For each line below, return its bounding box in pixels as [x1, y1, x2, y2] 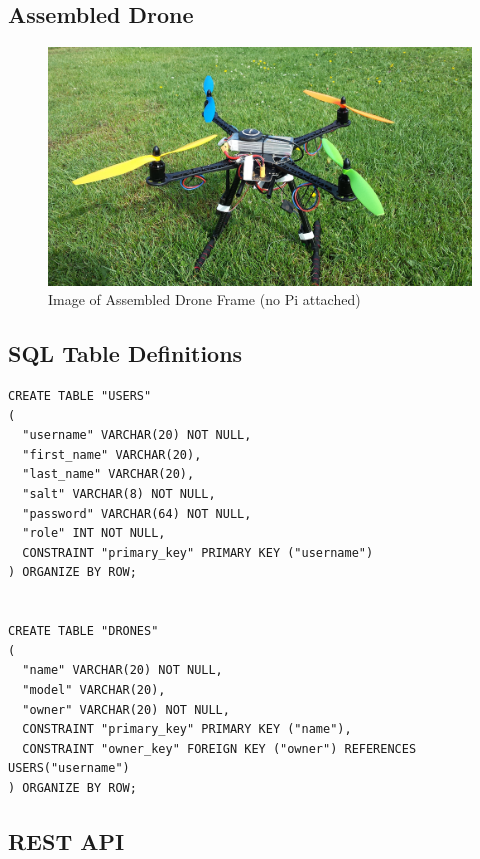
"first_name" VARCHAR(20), [22, 447, 202, 462]
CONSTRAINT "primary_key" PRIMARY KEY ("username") [22, 545, 374, 560]
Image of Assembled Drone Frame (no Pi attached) [48, 289, 361, 310]
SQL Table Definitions [8, 338, 243, 369]
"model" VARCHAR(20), [22, 683, 166, 697]
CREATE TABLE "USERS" [8, 389, 152, 404]
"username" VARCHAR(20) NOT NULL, [22, 428, 252, 443]
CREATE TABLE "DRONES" [8, 624, 159, 639]
